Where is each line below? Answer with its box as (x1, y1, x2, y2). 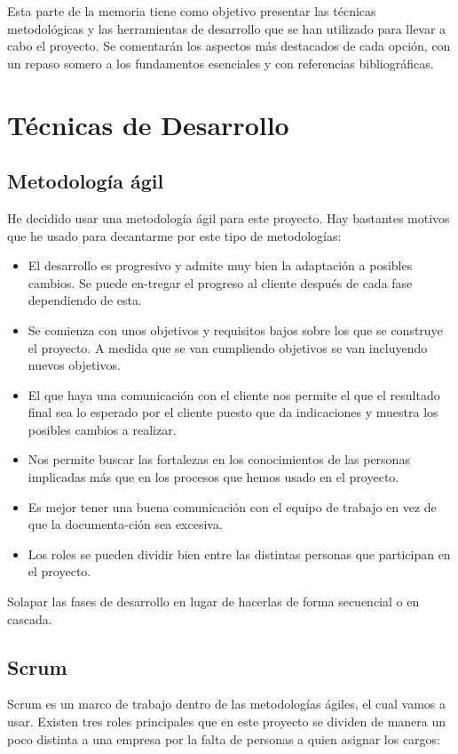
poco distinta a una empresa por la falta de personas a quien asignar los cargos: (7, 729, 441, 748)
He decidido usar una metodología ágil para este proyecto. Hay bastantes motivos (7, 208, 450, 227)
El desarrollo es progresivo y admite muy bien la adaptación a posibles (28, 256, 413, 275)
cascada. (7, 609, 52, 628)
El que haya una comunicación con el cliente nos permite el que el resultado (28, 385, 440, 404)
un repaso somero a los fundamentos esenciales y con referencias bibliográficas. (7, 53, 434, 72)
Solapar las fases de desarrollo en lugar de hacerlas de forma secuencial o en (7, 592, 420, 611)
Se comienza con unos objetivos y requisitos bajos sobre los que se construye (28, 320, 443, 339)
